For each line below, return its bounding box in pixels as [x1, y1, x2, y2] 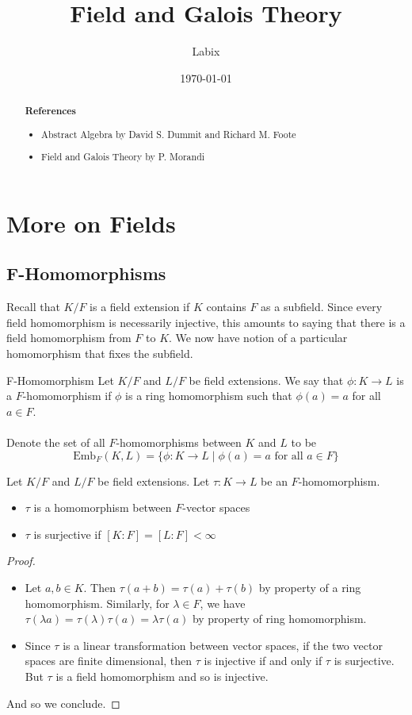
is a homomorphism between [33, 499, 172, 516]
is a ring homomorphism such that [125, 387, 292, 404]
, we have [200, 594, 246, 611]
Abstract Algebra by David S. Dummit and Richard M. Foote [41, 127, 296, 140]
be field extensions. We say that [189, 371, 344, 388]
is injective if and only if [204, 652, 322, 669]
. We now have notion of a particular [169, 329, 348, 346]
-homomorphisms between [116, 434, 242, 450]
